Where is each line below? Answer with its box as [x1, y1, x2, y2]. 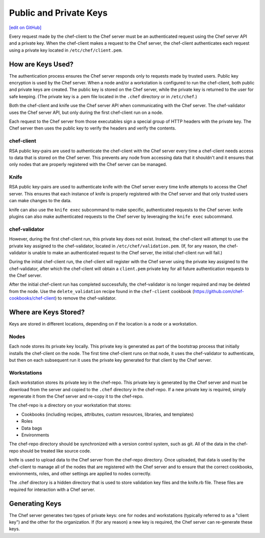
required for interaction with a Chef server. [9, 486, 95, 492]
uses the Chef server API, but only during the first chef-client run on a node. [9, 109, 163, 115]
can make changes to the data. [9, 198, 72, 204]
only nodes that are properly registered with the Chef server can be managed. [9, 161, 167, 167]
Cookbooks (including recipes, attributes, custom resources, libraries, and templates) [21, 411, 194, 417]
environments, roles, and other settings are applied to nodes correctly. [9, 470, 152, 476]
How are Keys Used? [9, 60, 74, 68]
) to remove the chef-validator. [54, 295, 117, 301]
